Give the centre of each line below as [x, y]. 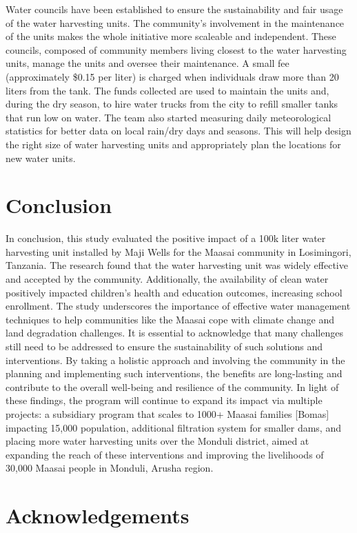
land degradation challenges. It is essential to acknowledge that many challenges [174, 333]
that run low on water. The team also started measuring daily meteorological [169, 117]
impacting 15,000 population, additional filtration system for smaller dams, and [173, 427]
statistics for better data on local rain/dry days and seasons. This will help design [178, 131]
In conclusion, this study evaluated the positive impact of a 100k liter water [166, 238]
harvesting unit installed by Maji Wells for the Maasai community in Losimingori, [178, 251]
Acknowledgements [98, 515]
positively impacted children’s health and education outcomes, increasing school [174, 292]
